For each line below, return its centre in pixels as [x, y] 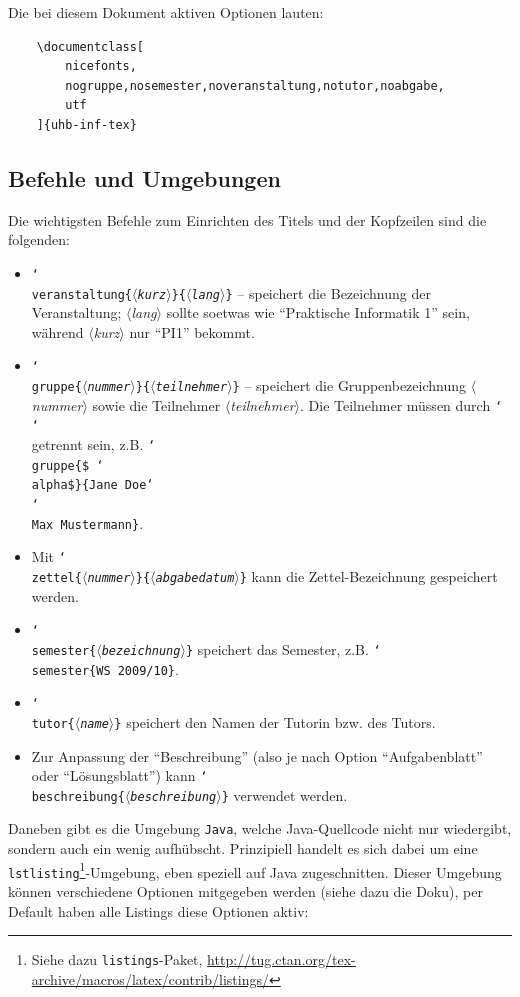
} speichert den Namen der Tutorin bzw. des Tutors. [275, 721]
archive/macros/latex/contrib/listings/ [150, 978]
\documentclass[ [90, 46]
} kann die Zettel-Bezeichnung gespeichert [368, 576]
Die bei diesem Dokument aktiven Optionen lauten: [166, 12]
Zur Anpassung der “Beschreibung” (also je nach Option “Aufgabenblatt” [257, 755]
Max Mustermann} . [87, 522]
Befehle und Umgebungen [144, 177]
